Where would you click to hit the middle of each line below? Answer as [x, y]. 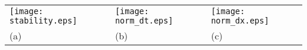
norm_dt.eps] [144, 21]
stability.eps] [43, 21]
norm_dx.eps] [240, 21]
